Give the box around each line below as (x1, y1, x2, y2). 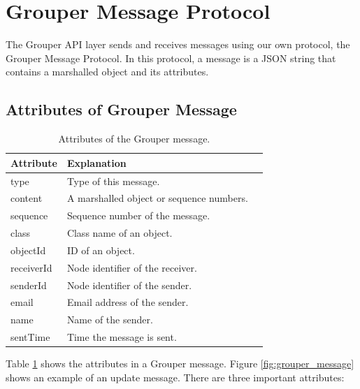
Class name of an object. (66, 226, 173, 240)
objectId (10, 242, 46, 257)
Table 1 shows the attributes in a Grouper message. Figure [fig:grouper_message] (6, 356, 354, 371)
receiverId (10, 260, 52, 274)
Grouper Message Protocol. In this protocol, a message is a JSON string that (6, 50, 336, 65)
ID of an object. (66, 242, 135, 257)
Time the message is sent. (66, 330, 177, 344)
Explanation (66, 155, 127, 170)
